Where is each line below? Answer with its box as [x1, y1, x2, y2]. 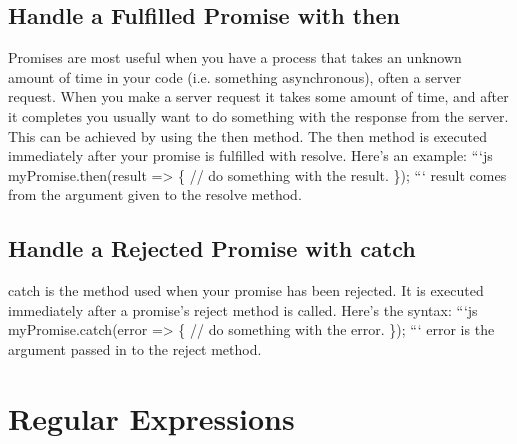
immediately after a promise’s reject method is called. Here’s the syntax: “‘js [8, 299, 478, 320]
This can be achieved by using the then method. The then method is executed [8, 125, 487, 146]
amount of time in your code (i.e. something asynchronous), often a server [8, 66, 462, 87]
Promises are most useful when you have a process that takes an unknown [8, 47, 462, 68]
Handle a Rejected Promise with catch [8, 233, 416, 264]
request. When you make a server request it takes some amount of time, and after [8, 86, 509, 107]
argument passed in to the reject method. [8, 338, 262, 359]
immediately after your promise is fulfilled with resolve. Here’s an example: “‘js [8, 145, 493, 166]
